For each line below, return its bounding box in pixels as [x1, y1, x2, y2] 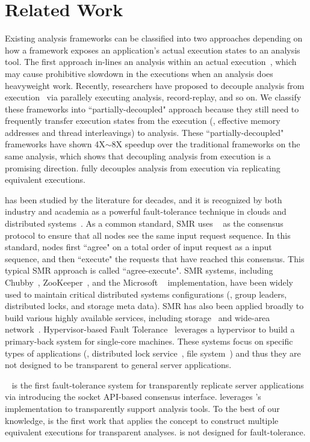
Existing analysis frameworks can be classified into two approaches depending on [5, 32, 303, 45]
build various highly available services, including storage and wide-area [5, 311, 270, 324]
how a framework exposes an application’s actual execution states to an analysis [5, 43, 300, 56]
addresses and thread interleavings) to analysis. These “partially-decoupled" [5, 126, 284, 138]
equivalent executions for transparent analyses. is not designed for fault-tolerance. [5, 426, 306, 438]
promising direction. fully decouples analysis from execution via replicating [5, 161, 281, 174]
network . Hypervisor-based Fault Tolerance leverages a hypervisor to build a [5, 323, 295, 336]
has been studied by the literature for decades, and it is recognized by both [5, 193, 282, 206]
